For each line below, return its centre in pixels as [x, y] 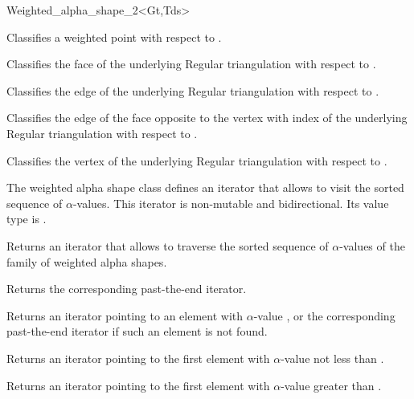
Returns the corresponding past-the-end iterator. [127, 289]
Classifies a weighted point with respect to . [114, 37]
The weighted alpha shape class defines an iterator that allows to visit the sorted [205, 187]
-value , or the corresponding [324, 315]
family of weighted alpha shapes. [87, 261]
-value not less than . [332, 358]
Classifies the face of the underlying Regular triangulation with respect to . [191, 64]
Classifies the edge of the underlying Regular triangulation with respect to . [193, 90]
